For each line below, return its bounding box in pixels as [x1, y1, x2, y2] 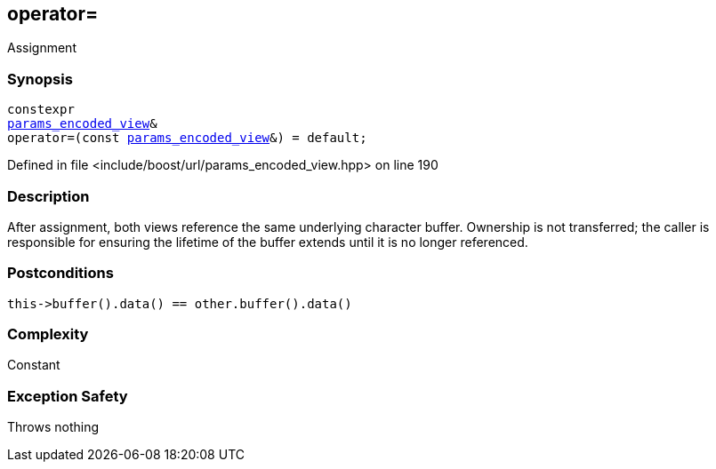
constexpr [7, 102, 75, 117]
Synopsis [7, 69, 73, 88]
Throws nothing [7, 419, 100, 435]
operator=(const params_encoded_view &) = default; [7, 131, 367, 146]
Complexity [7, 325, 89, 344]
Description [7, 187, 90, 205]
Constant [7, 357, 60, 373]
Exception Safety [7, 386, 128, 405]
